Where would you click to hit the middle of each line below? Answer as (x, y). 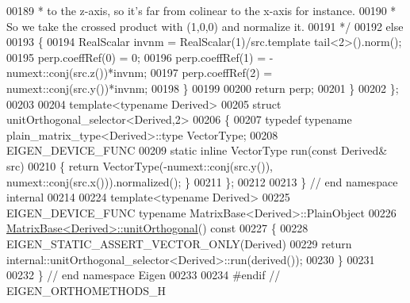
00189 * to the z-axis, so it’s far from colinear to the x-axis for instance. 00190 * (201, 10)
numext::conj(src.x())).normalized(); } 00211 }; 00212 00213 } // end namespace (202, 181)
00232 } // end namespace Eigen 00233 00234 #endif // (144, 275)
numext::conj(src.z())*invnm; (77, 73)
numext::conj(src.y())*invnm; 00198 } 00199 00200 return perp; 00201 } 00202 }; (203, 88)
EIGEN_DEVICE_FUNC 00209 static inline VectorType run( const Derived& (197, 150)
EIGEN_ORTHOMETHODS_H (86, 290)
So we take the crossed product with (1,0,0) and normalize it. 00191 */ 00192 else (205, 26)
